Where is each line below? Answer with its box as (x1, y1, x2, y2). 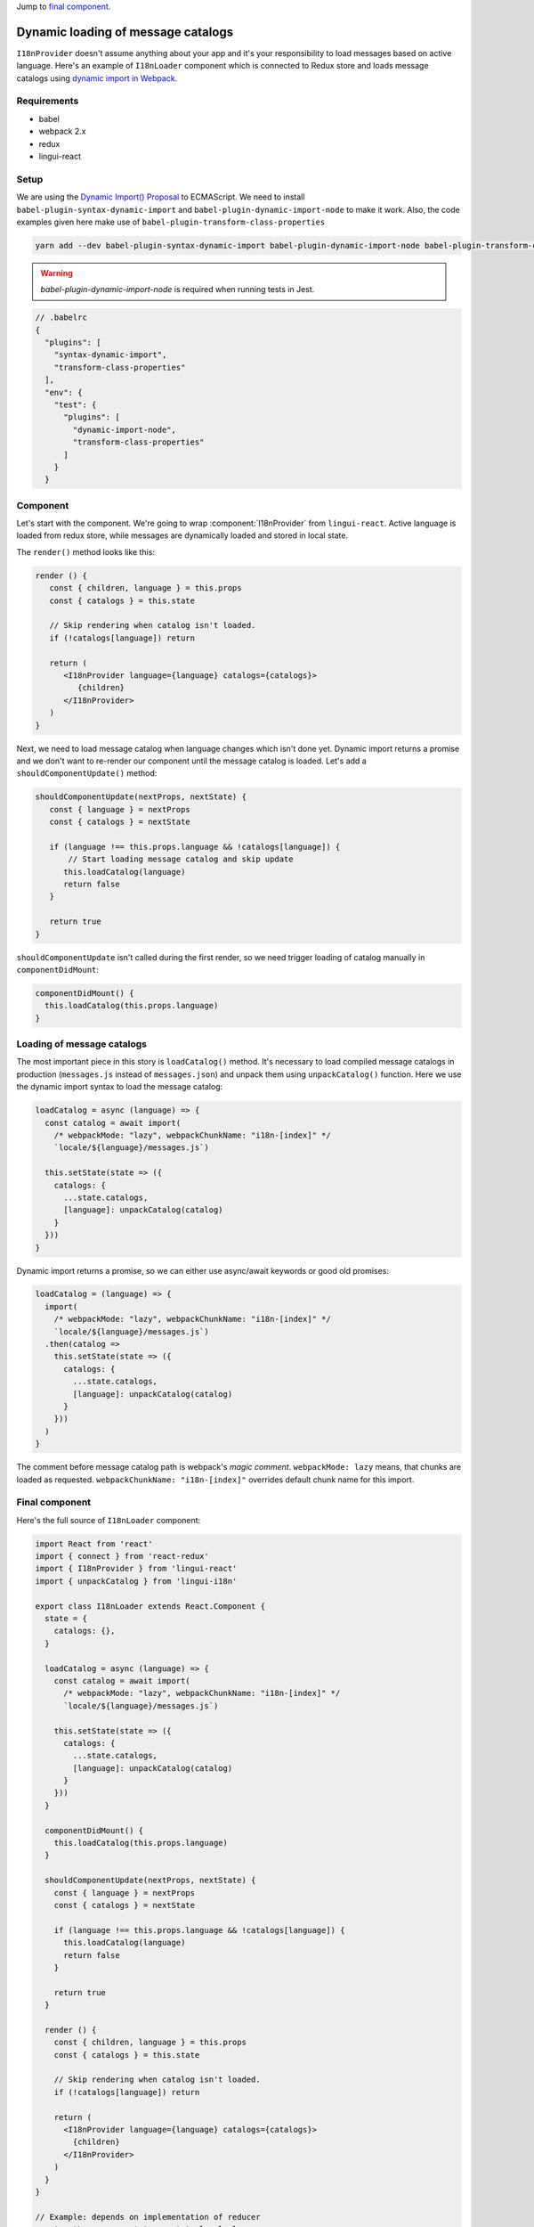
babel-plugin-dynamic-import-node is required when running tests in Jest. (40, 284, 315, 295)
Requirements (16, 94, 79, 107)
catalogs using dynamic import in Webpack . (16, 72, 178, 84)
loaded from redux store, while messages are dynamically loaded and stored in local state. (16, 530, 349, 541)
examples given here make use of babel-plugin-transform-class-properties (16, 216, 326, 227)
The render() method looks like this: (16, 546, 156, 557)
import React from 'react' (35, 1538, 153, 1549)
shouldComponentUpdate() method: (16, 768, 158, 779)
